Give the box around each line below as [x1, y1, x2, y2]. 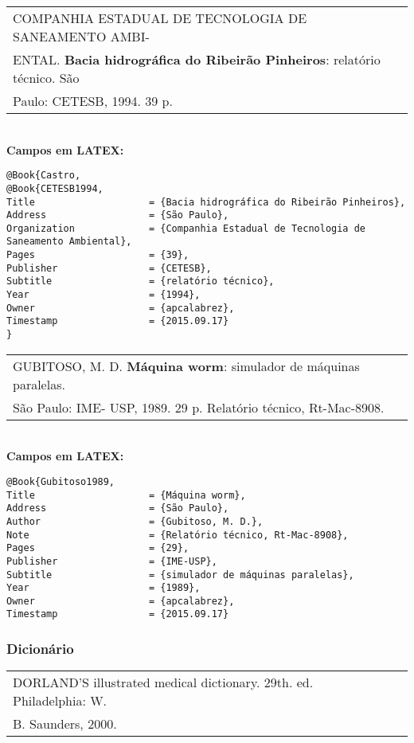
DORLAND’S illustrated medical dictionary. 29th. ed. [13, 673, 314, 692]
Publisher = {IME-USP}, [6, 555, 217, 567]
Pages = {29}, [6, 542, 189, 554]
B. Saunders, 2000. [13, 714, 117, 733]
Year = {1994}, [6, 289, 201, 301]
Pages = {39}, [6, 249, 189, 261]
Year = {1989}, [6, 582, 201, 594]
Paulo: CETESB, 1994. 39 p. [13, 92, 173, 110]
